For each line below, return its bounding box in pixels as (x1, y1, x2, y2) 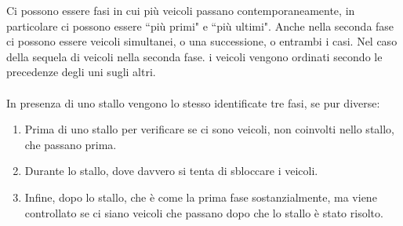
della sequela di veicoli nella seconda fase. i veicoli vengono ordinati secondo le (6, 48, 383, 64)
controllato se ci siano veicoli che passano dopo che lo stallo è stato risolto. (24, 204, 383, 221)
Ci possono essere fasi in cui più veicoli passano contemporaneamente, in (6, 2, 355, 18)
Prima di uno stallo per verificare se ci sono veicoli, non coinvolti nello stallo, (24, 121, 395, 137)
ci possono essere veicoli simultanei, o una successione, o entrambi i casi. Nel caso (6, 33, 398, 49)
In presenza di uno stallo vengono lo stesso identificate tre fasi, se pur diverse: (6, 94, 380, 111)
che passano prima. (24, 136, 117, 152)
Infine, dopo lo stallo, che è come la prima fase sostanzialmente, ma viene (24, 188, 377, 205)
